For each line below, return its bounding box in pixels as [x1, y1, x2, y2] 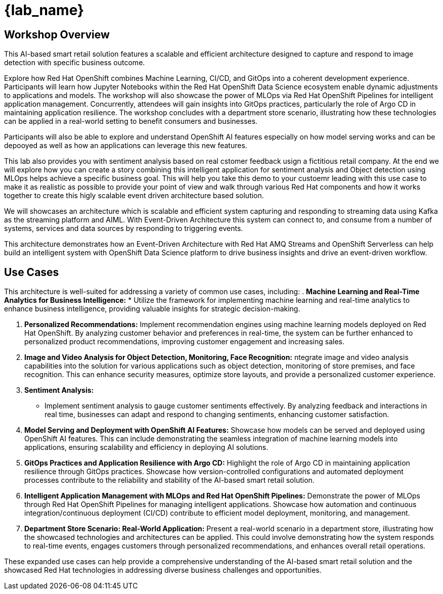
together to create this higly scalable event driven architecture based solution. [4, 191, 264, 200]
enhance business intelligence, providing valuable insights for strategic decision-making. [4, 304, 300, 313]
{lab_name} [4, 2, 84, 19]
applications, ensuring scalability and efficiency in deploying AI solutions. [24, 443, 269, 452]
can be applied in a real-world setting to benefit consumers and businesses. [4, 117, 258, 126]
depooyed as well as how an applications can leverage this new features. [4, 141, 247, 150]
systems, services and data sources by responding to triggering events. [4, 224, 243, 233]
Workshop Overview [4, 28, 110, 41]
